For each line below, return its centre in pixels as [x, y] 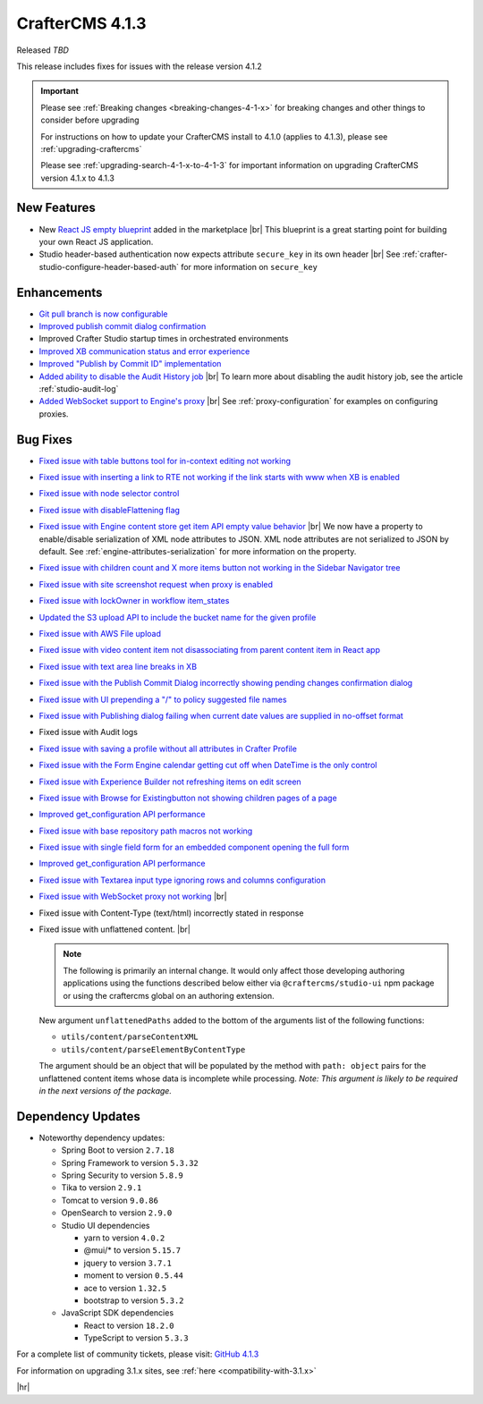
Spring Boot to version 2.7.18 [118, 1150]
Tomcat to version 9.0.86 [110, 1200]
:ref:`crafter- [425, 254]
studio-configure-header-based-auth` [109, 266]
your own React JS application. [96, 241]
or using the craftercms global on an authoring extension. [169, 995]
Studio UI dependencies [106, 1225]
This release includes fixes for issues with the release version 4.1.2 [140, 66]
